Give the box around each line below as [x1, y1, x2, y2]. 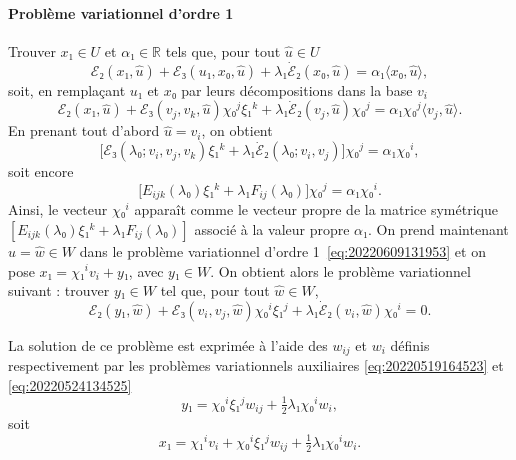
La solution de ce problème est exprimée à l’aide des [8, 334, 328, 355]
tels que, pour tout [165, 40, 281, 61]
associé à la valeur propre [194, 218, 350, 239]
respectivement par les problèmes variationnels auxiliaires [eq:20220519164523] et [8, 355, 504, 376]
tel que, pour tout [160, 280, 270, 301]
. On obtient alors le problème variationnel [210, 260, 471, 281]
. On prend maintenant [367, 218, 509, 239]
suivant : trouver [8, 280, 110, 301]
